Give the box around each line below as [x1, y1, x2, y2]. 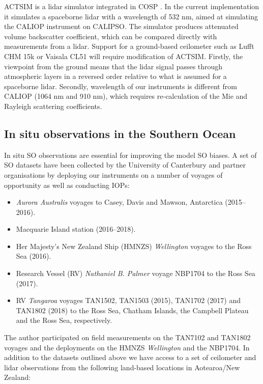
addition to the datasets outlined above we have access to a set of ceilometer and [4, 352, 256, 363]
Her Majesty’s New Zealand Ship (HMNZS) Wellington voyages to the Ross [16, 240, 252, 251]
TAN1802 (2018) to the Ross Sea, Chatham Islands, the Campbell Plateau [16, 305, 249, 315]
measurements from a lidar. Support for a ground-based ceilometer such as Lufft [4, 41, 254, 51]
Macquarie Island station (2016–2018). [16, 224, 136, 234]
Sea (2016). [16, 251, 51, 261]
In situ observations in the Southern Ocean [4, 125, 236, 141]
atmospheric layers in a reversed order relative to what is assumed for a [4, 71, 227, 81]
